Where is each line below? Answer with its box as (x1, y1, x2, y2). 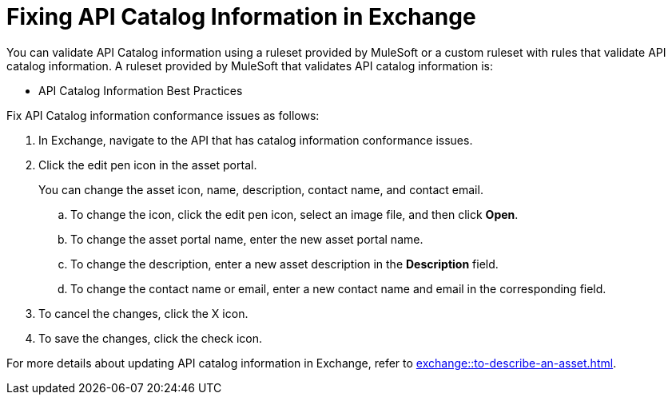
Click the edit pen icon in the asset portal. (38, 157, 257, 172)
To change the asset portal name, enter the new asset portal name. (70, 232, 423, 246)
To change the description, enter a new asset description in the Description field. (70, 256, 499, 271)
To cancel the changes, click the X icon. (38, 306, 249, 320)
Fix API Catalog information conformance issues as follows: (6, 108, 320, 122)
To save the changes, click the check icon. (38, 331, 262, 345)
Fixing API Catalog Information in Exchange (6, 3, 476, 30)
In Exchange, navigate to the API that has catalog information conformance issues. (38, 133, 473, 147)
